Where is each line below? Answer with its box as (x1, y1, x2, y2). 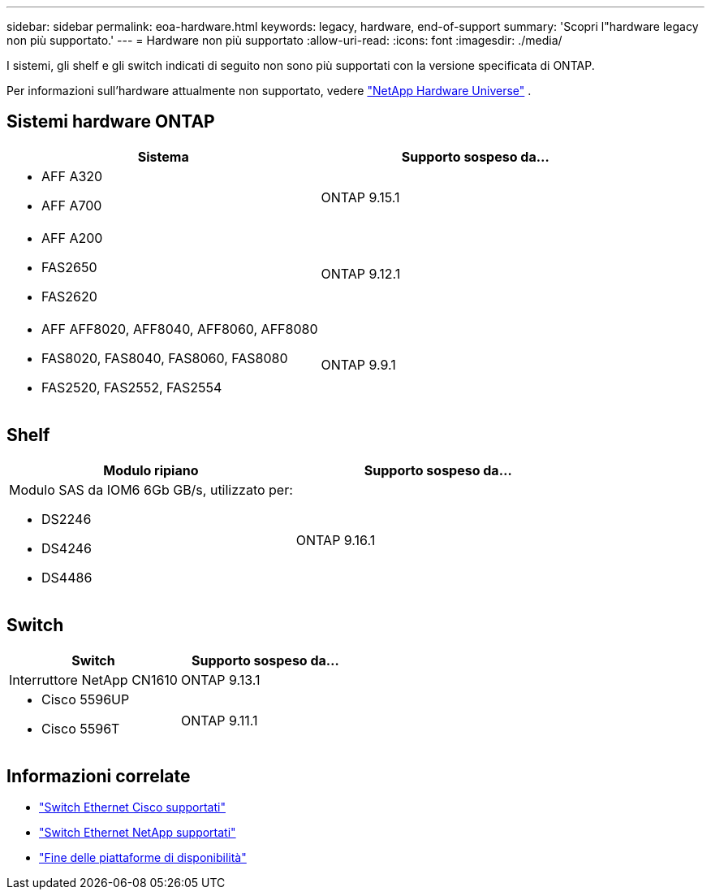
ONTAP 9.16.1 (295, 531, 376, 548)
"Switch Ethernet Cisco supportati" (39, 800, 226, 815)
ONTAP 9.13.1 (180, 671, 261, 688)
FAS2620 (41, 288, 97, 305)
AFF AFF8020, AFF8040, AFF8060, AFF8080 (41, 320, 318, 337)
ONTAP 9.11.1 (180, 712, 258, 729)
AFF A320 (41, 167, 103, 184)
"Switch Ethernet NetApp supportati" (39, 825, 236, 840)
